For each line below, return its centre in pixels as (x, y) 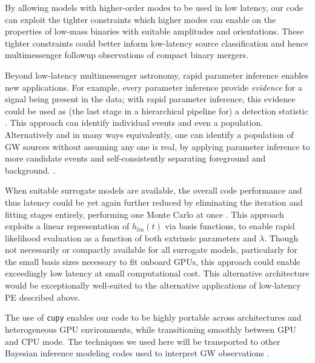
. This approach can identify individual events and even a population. (134, 123)
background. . (30, 170)
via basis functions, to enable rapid (230, 226)
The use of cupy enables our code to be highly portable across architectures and (153, 317)
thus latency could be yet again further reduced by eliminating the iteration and (154, 202)
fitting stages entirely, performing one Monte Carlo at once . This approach (144, 214)
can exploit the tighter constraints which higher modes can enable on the (141, 19)
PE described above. (43, 297)
